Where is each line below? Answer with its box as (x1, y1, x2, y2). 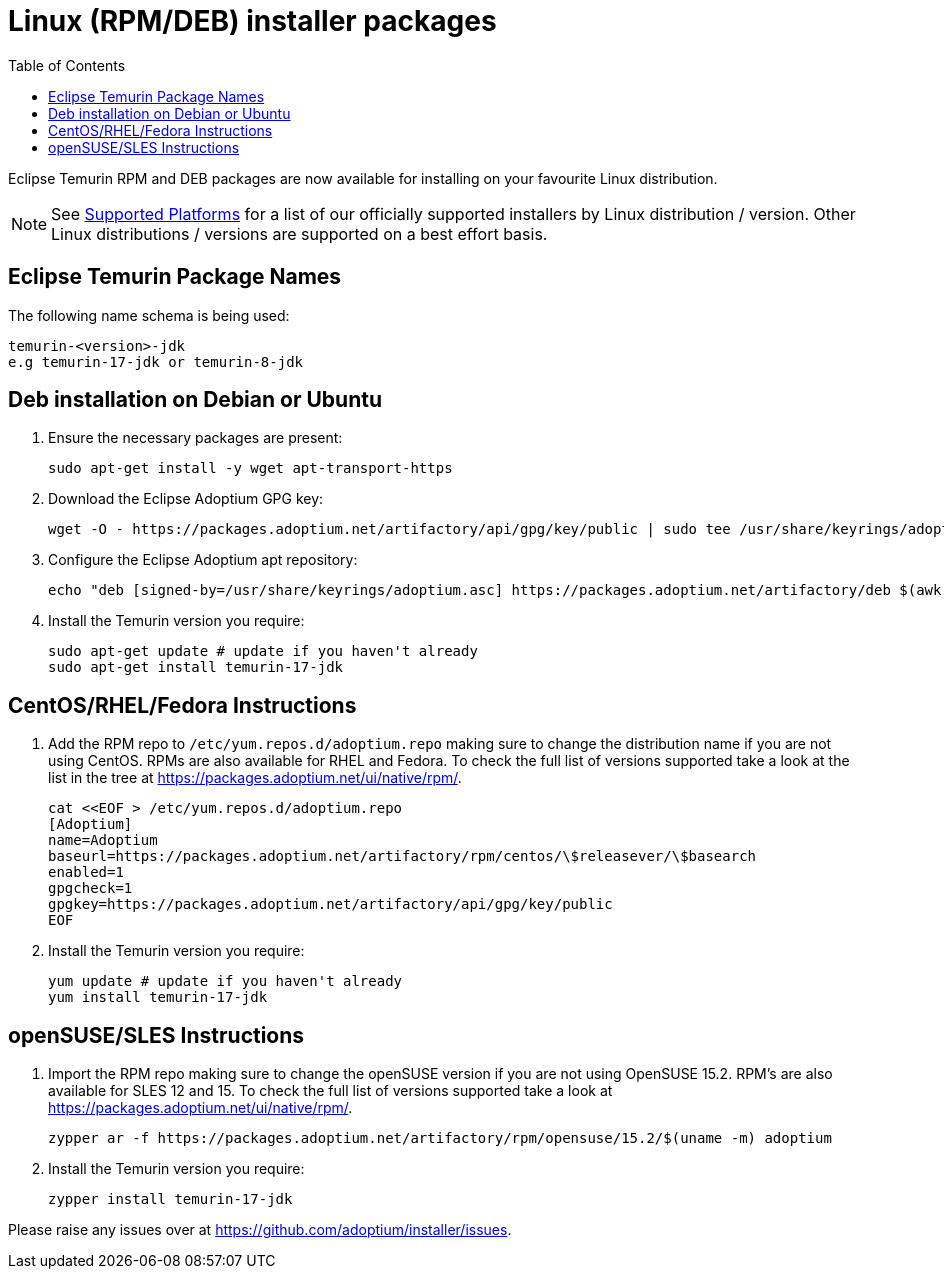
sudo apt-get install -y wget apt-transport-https (48, 460, 453, 477)
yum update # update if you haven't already (48, 973, 403, 990)
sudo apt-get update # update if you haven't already (48, 643, 478, 660)
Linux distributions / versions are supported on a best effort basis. (51, 223, 548, 244)
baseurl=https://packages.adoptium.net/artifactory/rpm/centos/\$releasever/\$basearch (48, 848, 757, 865)
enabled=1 (48, 864, 124, 881)
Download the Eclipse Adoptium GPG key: (48, 490, 324, 508)
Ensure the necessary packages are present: (48, 429, 343, 447)
